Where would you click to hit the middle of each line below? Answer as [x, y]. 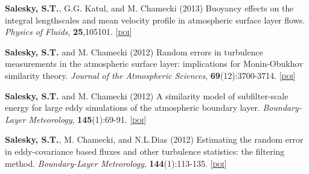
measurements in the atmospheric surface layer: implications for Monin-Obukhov [154, 64]
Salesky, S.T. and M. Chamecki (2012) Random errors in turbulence [134, 51]
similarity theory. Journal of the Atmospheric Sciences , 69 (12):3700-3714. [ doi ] [150, 75]
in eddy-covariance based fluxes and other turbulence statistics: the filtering [145, 151]
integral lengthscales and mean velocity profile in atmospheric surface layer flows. [155, 20]
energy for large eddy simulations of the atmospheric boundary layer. [132, 107]
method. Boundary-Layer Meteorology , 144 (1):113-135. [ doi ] [116, 163]
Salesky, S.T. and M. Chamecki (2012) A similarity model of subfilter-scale [147, 95]
